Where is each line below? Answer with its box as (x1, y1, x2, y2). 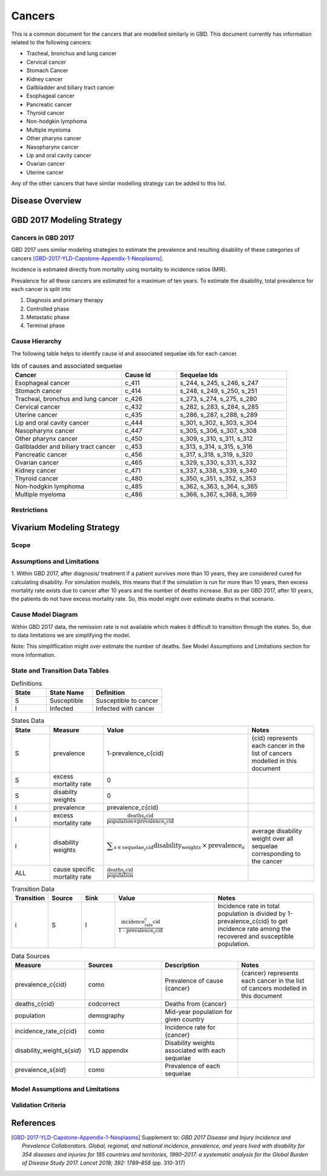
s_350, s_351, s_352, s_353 (179, 474, 257, 483)
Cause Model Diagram (11, 610, 78, 619)
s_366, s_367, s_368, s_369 (179, 490, 257, 499)
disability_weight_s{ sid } (15, 1046, 82, 1055)
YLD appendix (88, 1046, 129, 1055)
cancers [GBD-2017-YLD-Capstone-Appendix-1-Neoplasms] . (11, 255, 163, 262)
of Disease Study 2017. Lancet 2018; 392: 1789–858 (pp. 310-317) (22, 1159, 186, 1167)
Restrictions (11, 505, 48, 514)
